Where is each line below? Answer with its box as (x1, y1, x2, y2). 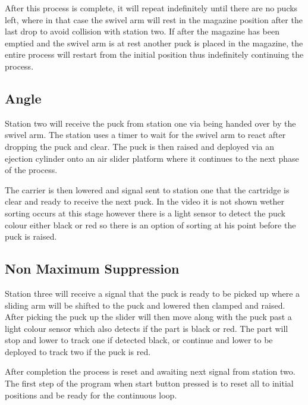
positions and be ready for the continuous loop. (5, 388, 177, 401)
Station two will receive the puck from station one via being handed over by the (5, 117, 296, 129)
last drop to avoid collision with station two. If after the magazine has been (5, 25, 279, 37)
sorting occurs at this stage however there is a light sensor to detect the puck (5, 206, 285, 219)
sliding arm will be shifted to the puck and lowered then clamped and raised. (5, 299, 285, 311)
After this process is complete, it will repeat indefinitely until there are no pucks (5, 2, 298, 14)
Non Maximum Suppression (5, 259, 180, 278)
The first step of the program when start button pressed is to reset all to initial (5, 377, 294, 390)
